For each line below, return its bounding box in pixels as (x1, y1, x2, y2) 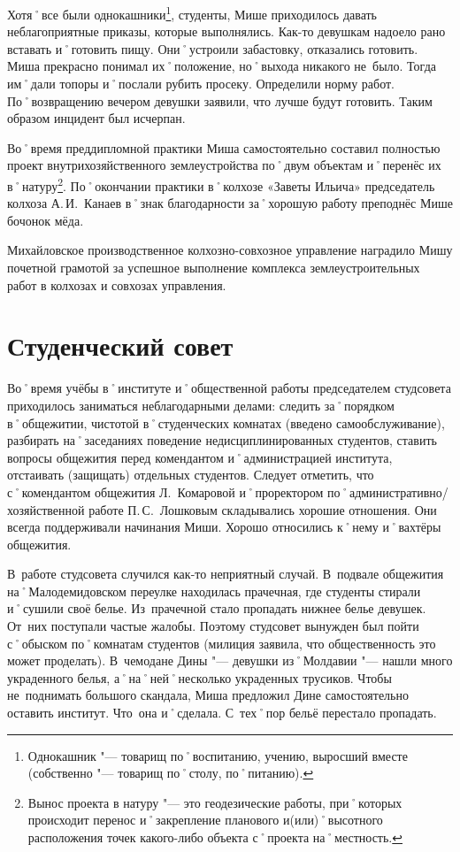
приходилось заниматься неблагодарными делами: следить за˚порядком (7, 395, 395, 414)
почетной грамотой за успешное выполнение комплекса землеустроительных (7, 258, 420, 277)
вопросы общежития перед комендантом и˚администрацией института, (7, 448, 393, 466)
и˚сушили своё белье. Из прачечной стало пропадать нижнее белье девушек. (7, 599, 426, 618)
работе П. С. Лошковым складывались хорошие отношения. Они (88, 500, 437, 518)
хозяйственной (7, 500, 85, 518)
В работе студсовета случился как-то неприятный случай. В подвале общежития (7, 564, 444, 583)
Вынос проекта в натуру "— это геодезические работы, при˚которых (27, 793, 402, 811)
